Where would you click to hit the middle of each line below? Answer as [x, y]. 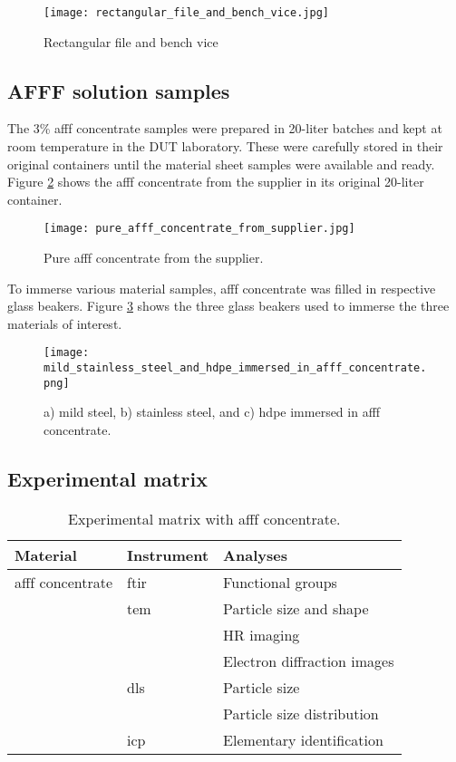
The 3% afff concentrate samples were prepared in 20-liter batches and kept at [225, 128]
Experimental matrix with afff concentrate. [204, 518]
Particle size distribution [301, 713]
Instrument [168, 555]
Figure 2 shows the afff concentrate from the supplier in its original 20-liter [216, 182]
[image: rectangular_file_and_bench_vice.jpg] [186, 13]
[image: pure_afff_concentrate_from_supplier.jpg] [199, 229]
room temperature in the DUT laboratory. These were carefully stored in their [225, 146]
